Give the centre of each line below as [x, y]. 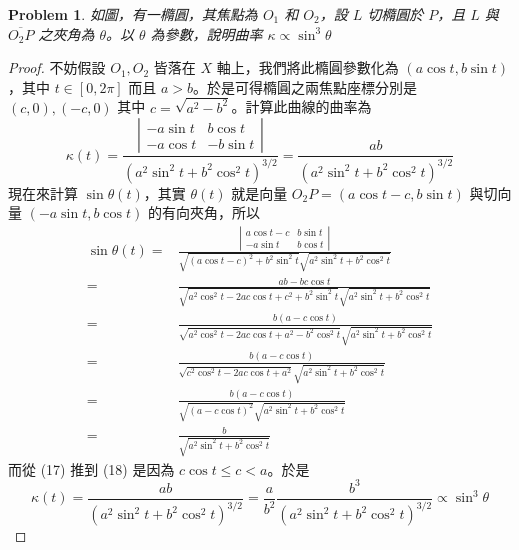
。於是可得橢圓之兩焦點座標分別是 [305, 86]
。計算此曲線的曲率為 [301, 106]
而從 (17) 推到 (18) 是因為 [91, 468]
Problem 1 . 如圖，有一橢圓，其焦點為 [133, 14]
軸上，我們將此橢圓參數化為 [307, 67]
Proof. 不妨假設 [57, 67]
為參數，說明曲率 [206, 33]
